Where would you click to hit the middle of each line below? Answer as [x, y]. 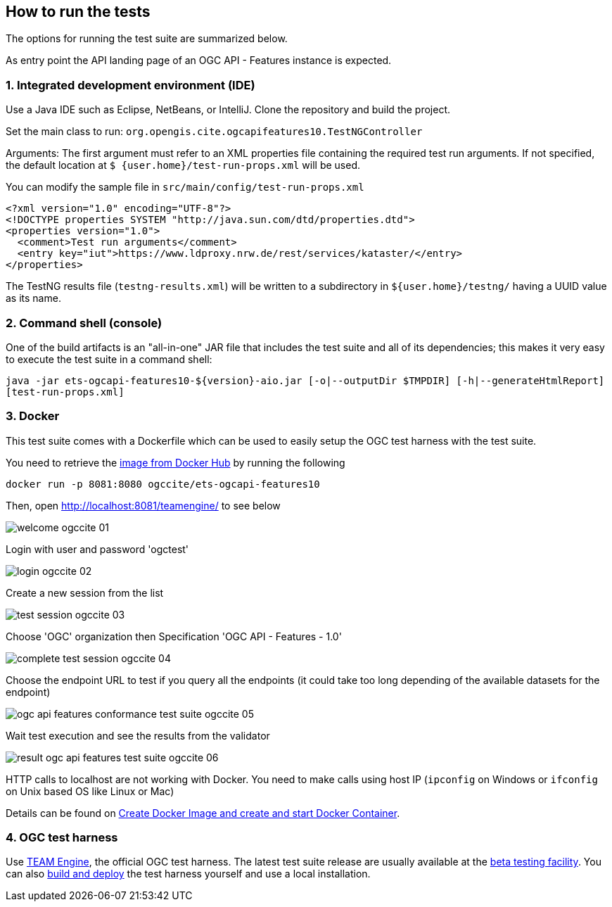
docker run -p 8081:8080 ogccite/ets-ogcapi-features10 [163, 484]
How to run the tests [78, 12]
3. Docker [33, 416]
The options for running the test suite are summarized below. [147, 39]
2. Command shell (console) [84, 323]
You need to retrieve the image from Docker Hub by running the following [176, 462]
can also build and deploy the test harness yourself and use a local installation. [188, 874]
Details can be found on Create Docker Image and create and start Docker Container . [203, 813]
